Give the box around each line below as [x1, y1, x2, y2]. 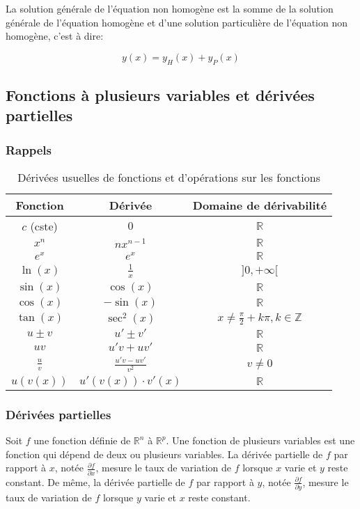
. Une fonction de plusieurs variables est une [166, 433, 355, 448]
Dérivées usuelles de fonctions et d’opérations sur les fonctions [17, 169, 320, 185]
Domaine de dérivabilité [192, 196, 327, 213]
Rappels [6, 141, 52, 158]
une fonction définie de [33, 433, 131, 448]
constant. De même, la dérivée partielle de [6, 474, 185, 489]
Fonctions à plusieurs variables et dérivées [6, 84, 315, 105]
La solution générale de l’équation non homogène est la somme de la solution [6, 1, 334, 15]
